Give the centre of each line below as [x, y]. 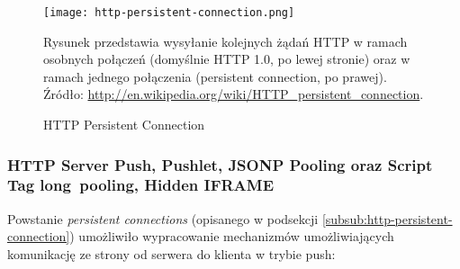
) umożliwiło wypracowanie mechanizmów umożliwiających [232, 236]
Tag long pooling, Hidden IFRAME [141, 185]
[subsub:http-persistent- [387, 218]
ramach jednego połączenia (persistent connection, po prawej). [215, 76]
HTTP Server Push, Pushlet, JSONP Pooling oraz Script [220, 164]
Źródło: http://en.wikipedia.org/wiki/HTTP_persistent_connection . [234, 94]
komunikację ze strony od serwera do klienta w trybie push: [171, 253]
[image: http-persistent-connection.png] [169, 13]
